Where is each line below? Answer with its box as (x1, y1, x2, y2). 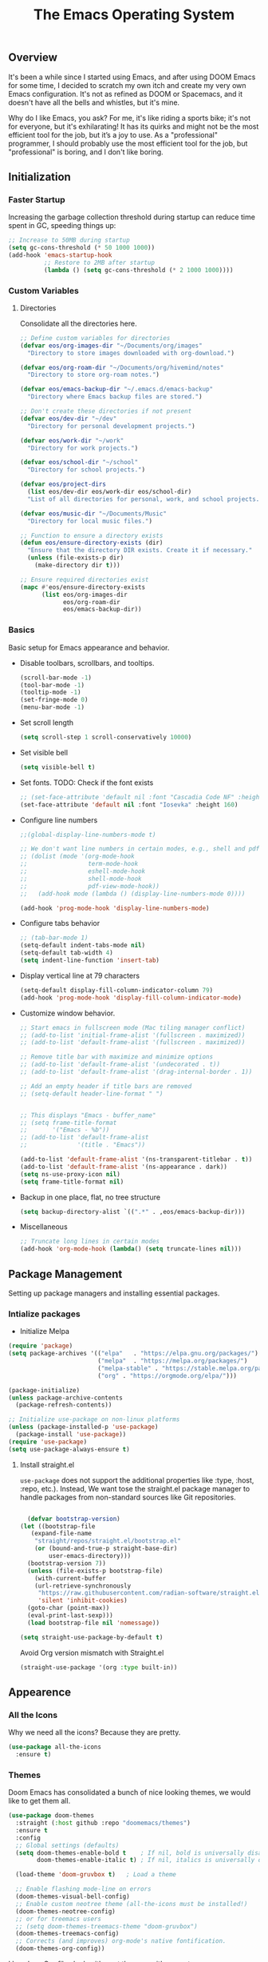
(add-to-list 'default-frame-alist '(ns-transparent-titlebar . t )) (19, 1155, 253, 1163)
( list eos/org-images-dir (41, 591, 128, 599)
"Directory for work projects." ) (27, 444, 139, 452)
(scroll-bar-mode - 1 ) (19, 674, 93, 682)
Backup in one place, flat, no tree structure (19, 1192, 161, 1202)
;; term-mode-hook (19, 860, 139, 868)
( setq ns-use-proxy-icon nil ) (19, 1170, 121, 1178)
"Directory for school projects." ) (27, 466, 146, 474)
